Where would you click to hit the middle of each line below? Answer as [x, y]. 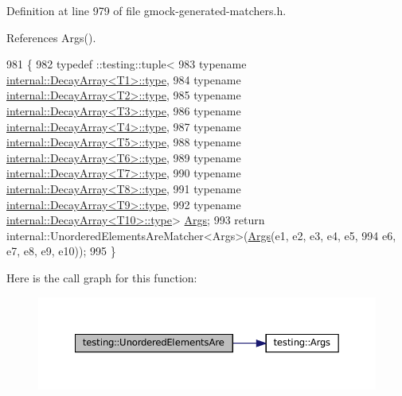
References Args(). [51, 37]
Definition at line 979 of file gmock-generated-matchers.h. [146, 10]
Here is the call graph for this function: [102, 277]
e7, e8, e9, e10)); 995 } [61, 251]
